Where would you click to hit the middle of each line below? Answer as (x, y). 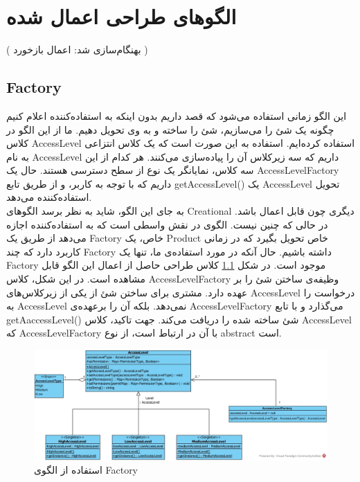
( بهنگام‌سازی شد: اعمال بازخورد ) (77, 50)
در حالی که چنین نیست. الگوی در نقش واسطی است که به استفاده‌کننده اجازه (167, 224)
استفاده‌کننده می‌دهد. (49, 197)
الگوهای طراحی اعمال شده (121, 16)
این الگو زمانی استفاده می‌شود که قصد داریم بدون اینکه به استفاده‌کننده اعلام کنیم (177, 115)
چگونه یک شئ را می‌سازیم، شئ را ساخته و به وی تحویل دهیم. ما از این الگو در (170, 129)
